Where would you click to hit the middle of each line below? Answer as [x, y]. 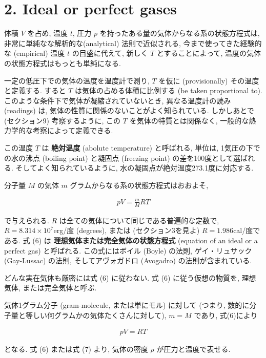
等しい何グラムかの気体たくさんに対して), [96, 315]
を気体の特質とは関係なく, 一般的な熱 [193, 120]
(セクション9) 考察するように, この [63, 120]
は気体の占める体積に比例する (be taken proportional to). [169, 90]
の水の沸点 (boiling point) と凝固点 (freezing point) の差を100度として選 [122, 157]
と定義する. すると [35, 90]
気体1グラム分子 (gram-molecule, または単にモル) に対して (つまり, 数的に [127, 304]
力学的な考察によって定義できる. [59, 130]
